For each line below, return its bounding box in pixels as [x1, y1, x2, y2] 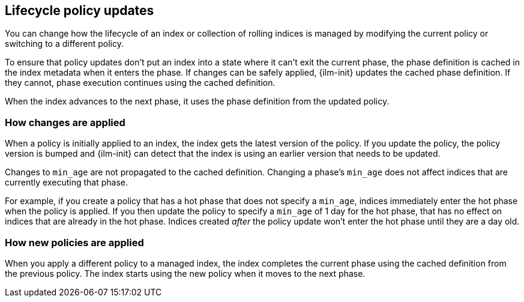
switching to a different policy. [5, 38, 124, 49]
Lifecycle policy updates [5, 3, 154, 18]
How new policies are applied [5, 236, 144, 249]
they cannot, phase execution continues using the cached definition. [5, 77, 276, 88]
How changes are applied [5, 116, 125, 128]
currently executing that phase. [5, 177, 128, 188]
